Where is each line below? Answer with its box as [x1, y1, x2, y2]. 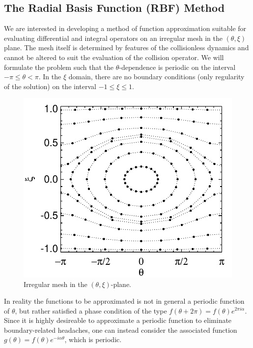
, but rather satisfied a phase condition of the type [15, 305, 167, 316]
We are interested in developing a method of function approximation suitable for [4, 23, 247, 33]
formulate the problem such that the [4, 62, 113, 72]
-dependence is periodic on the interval [119, 62, 236, 72]
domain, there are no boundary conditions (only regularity [68, 71, 245, 82]
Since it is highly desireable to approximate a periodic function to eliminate [4, 315, 232, 325]
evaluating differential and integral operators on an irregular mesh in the [4, 32, 223, 43]
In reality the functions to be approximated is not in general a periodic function [4, 295, 245, 306]
